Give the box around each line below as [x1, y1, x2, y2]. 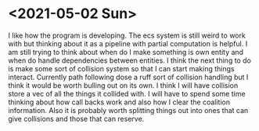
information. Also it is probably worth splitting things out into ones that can [8, 105, 249, 115]
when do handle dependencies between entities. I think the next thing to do [8, 56, 252, 65]
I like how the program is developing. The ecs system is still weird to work [8, 31, 246, 40]
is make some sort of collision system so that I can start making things [8, 64, 235, 73]
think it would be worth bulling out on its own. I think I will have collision [8, 80, 239, 90]
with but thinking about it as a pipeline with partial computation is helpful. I [8, 38, 248, 48]
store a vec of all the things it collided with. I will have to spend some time [8, 89, 246, 98]
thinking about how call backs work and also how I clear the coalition [8, 97, 231, 107]
